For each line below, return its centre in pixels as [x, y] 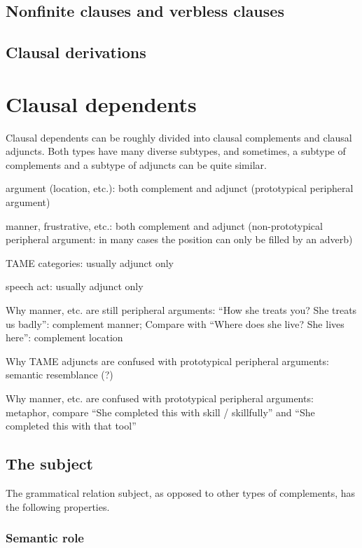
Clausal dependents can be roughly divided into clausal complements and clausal [179, 137]
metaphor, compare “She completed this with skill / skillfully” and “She [160, 412]
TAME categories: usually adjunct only [90, 262]
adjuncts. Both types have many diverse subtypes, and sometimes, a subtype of [176, 151]
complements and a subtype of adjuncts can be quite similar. [136, 164]
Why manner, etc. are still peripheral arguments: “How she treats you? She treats [181, 310]
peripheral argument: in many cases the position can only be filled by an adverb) [179, 239]
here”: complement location [64, 337]
